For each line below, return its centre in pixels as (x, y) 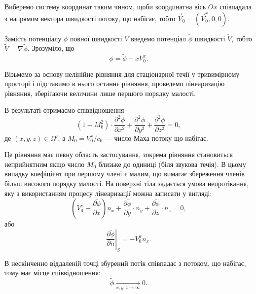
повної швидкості (96, 38)
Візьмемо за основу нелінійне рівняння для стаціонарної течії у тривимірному (122, 74)
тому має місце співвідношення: (53, 273)
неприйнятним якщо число (45, 164)
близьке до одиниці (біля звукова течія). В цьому (172, 164)
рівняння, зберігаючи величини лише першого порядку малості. (100, 93)
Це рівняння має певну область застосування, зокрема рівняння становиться (119, 154)
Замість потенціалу (33, 38)
